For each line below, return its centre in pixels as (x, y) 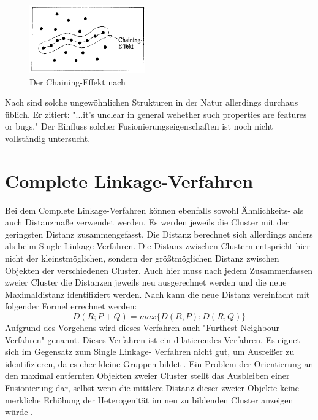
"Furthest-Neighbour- (242, 327)
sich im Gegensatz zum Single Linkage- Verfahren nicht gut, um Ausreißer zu (150, 352)
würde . (19, 412)
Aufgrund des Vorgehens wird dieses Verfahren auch (103, 327)
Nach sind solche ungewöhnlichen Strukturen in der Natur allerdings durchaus (152, 102)
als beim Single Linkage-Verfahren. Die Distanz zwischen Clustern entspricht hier (157, 246)
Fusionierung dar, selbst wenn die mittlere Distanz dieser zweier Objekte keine (152, 387)
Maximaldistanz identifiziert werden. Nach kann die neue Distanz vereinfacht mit (157, 294)
